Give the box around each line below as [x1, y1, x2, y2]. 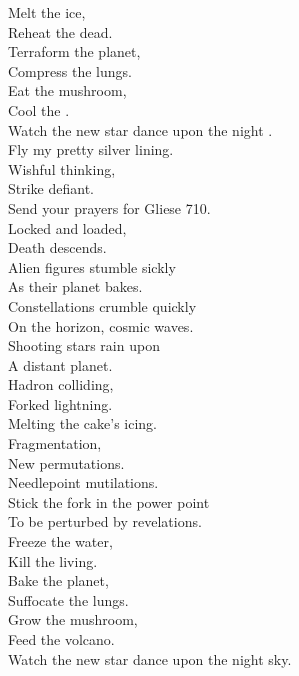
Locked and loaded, [8, 217, 127, 238]
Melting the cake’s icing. [8, 413, 158, 434]
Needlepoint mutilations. [8, 472, 159, 493]
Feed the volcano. [8, 629, 115, 649]
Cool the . [8, 99, 70, 120]
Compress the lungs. [8, 60, 132, 81]
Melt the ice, [8, 2, 86, 22]
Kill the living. [8, 550, 98, 571]
